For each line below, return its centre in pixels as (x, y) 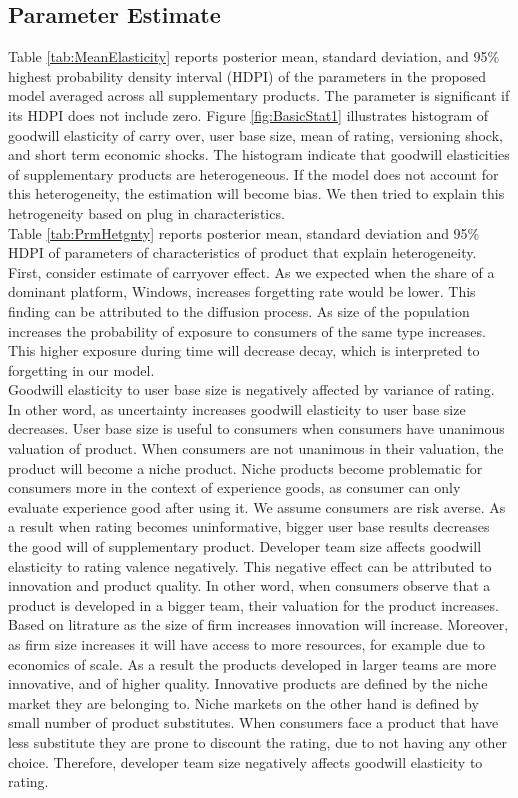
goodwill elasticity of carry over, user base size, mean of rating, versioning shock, (255, 134)
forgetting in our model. (81, 369)
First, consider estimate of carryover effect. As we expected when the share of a (251, 271)
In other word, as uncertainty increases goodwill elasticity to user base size (237, 408)
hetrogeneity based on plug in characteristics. (146, 212)
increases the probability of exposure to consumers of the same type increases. (247, 330)
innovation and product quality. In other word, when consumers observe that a (249, 585)
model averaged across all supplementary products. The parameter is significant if (259, 95)
